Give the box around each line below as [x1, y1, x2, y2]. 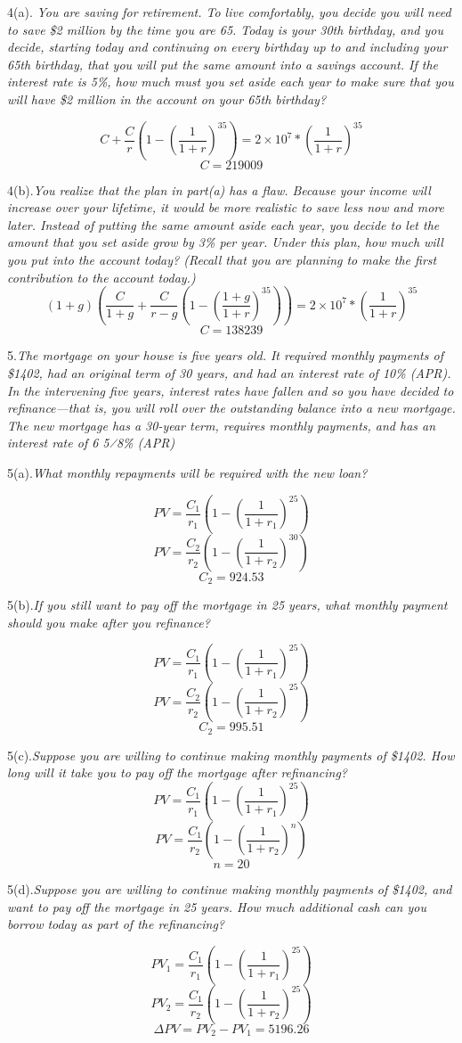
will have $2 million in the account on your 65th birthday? [7, 89, 327, 108]
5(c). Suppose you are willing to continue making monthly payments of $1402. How [7, 745, 455, 764]
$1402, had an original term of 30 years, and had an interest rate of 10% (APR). [7, 363, 451, 382]
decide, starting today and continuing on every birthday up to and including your [7, 37, 448, 56]
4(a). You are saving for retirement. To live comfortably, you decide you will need [7, 3, 451, 21]
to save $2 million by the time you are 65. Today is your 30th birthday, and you [7, 20, 443, 38]
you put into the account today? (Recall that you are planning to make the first [7, 250, 437, 268]
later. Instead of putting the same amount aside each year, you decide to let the [7, 215, 440, 234]
